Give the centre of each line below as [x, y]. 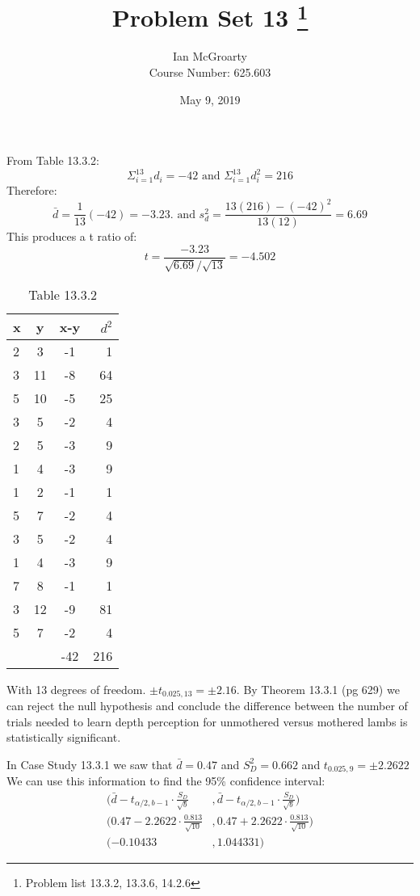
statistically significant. [64, 737]
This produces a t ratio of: [72, 236]
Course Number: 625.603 [210, 72]
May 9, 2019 [210, 99]
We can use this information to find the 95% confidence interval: [166, 781]
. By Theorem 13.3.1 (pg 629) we [318, 689]
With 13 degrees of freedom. [76, 689]
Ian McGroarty [210, 56]
